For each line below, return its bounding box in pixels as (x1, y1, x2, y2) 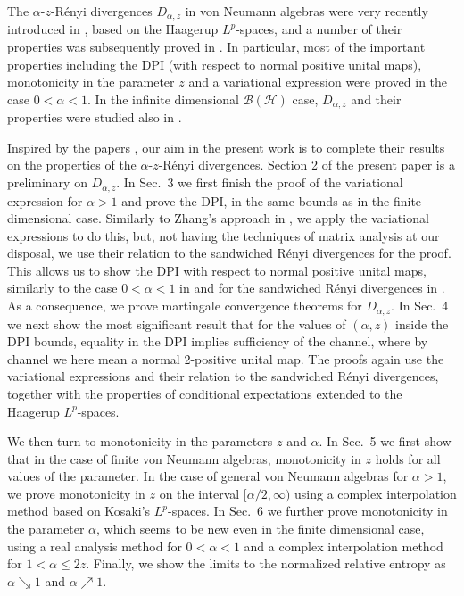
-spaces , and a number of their (236, 20, 402, 38)
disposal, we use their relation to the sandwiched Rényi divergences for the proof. (7, 244, 452, 262)
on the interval (159, 484, 240, 502)
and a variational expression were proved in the (188, 72, 448, 91)
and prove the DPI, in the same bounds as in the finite (121, 191, 422, 210)
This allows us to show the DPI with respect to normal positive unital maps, (7, 261, 427, 279)
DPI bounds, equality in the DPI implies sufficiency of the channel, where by (7, 332, 428, 351)
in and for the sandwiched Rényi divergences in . (179, 278, 445, 297)
